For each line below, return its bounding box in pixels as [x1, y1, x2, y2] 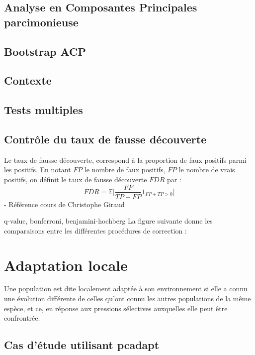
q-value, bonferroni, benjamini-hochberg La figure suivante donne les [4, 216, 213, 226]
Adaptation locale [4, 254, 128, 275]
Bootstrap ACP [4, 43, 86, 59]
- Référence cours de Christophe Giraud [4, 199, 125, 209]
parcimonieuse [4, 14, 79, 29]
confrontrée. [4, 313, 40, 323]
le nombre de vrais [178, 164, 235, 175]
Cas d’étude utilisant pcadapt [4, 337, 160, 353]
